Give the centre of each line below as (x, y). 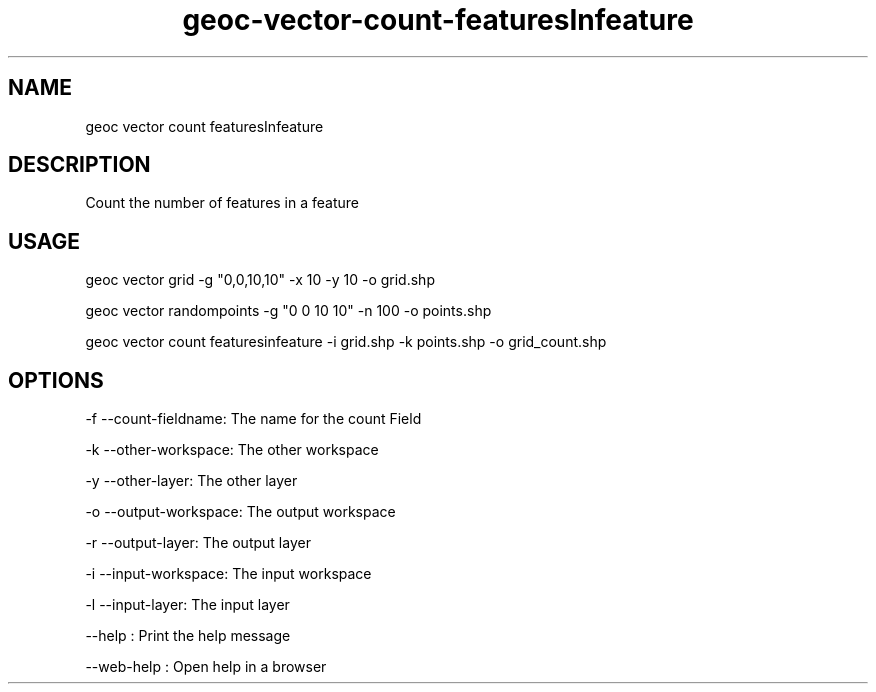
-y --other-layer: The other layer (191, 481)
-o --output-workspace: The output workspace (240, 512)
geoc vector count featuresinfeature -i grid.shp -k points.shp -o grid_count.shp (346, 342)
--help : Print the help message (188, 636)
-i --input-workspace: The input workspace (228, 574)
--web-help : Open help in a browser (206, 667)
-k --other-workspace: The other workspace (232, 450)
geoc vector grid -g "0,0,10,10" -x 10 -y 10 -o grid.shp (260, 280)
